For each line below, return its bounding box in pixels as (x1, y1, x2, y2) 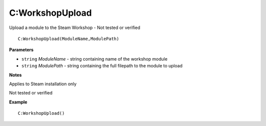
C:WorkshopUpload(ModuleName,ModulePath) (18, 36, 119, 41)
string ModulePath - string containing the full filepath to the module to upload (21, 63, 183, 69)
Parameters (9, 47, 34, 53)
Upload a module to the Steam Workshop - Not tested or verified (9, 25, 140, 31)
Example (9, 99, 28, 105)
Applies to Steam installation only (9, 81, 77, 87)
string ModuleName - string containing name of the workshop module (21, 56, 167, 62)
